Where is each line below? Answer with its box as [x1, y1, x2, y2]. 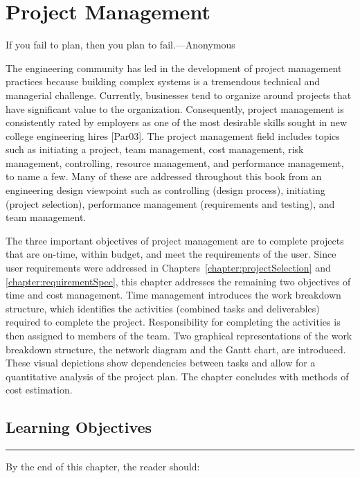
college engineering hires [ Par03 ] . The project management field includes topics [6, 128, 340, 143]
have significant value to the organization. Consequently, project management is [6, 101, 344, 116]
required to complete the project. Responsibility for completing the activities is [6, 315, 341, 329]
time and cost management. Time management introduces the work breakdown [6, 287, 341, 302]
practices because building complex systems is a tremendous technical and [6, 74, 321, 89]
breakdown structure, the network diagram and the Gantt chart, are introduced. [6, 342, 346, 356]
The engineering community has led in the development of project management [6, 60, 342, 75]
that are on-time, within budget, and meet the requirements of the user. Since [6, 247, 336, 261]
